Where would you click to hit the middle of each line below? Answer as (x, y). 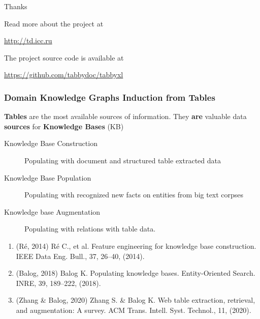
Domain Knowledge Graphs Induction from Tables (110, 97)
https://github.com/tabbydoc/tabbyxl (64, 75)
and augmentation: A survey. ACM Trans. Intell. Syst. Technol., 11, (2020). (134, 310)
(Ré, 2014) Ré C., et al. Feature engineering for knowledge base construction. (136, 245)
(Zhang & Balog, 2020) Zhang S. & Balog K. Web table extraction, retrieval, (136, 300)
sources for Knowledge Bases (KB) (64, 126)
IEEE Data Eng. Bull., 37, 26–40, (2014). (80, 256)
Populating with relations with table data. (90, 229)
